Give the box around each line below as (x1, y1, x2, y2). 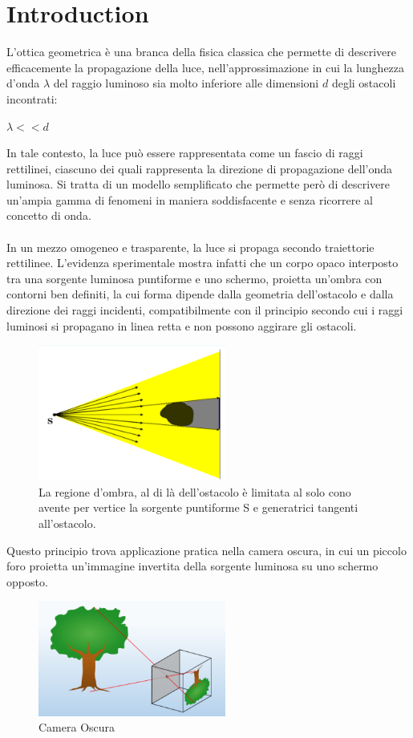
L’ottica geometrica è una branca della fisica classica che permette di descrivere (6, 43, 396, 60)
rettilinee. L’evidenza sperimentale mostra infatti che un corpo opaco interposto (6, 254, 399, 271)
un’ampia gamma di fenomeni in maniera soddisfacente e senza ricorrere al (6, 191, 373, 208)
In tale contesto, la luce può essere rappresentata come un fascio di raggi (6, 144, 363, 161)
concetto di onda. (6, 207, 91, 224)
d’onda (6, 75, 40, 91)
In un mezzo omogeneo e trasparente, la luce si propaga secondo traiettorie (6, 238, 375, 255)
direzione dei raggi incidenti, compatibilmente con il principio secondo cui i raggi (6, 302, 403, 318)
